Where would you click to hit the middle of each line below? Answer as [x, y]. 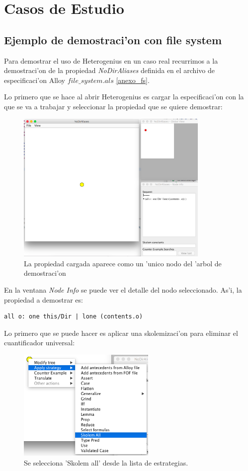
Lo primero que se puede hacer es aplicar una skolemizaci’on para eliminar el [121, 333]
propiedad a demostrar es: [43, 299]
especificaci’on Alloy [35, 80]
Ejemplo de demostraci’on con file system [113, 39]
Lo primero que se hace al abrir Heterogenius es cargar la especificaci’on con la [124, 97]
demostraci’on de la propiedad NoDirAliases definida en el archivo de [109, 70]
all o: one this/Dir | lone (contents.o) [74, 317]
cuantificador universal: [40, 343]
